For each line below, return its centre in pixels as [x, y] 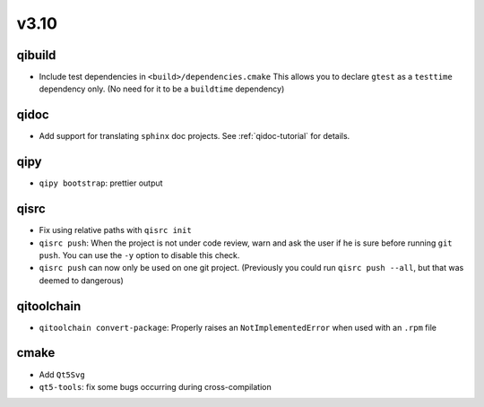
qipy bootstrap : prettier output [101, 183]
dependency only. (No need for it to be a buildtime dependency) [162, 89]
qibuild [36, 55]
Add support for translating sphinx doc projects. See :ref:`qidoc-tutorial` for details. [194, 136]
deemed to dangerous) [82, 280]
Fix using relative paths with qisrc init [115, 230]
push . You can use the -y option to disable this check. [139, 255]
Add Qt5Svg [62, 374]
